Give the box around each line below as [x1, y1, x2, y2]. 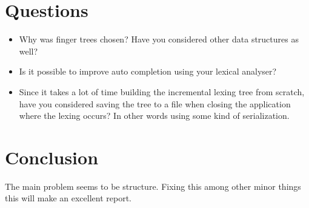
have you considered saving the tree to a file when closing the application [19, 97, 291, 110]
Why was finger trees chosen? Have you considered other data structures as [19, 33, 299, 45]
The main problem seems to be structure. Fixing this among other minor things [5, 179, 301, 192]
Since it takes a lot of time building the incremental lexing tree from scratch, [19, 85, 305, 98]
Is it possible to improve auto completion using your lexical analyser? [19, 65, 277, 78]
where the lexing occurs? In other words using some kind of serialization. [19, 109, 290, 122]
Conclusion [5, 144, 99, 169]
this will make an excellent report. [5, 192, 131, 204]
